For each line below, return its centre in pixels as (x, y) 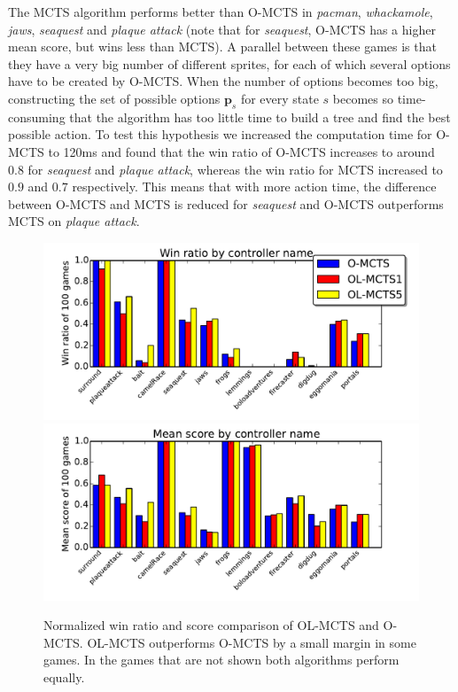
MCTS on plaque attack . (74, 221)
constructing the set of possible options (114, 98)
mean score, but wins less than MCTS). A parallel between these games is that (222, 47)
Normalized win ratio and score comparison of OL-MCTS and (211, 625)
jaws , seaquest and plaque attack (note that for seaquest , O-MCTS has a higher (222, 29)
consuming (37, 117)
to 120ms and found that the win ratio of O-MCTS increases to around (241, 151)
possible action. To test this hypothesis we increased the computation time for (220, 134)
